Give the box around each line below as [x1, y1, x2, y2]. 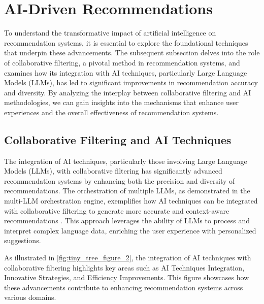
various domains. [4, 292, 56, 302]
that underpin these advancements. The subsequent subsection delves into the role [4, 47, 260, 58]
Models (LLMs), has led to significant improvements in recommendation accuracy [4, 77, 258, 88]
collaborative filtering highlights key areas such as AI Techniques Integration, [4, 262, 245, 273]
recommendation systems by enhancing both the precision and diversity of [4, 175, 235, 186]
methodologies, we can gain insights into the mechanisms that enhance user [4, 97, 239, 108]
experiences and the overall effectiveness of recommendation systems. [4, 107, 219, 117]
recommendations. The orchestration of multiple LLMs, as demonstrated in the [4, 185, 250, 196]
